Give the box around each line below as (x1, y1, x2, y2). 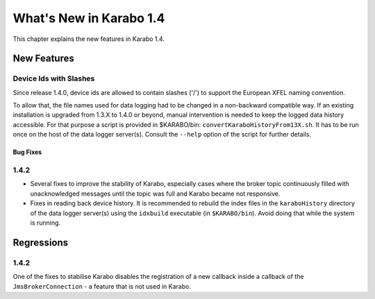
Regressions (12, 237, 69, 248)
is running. (30, 219, 61, 227)
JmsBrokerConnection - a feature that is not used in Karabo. (12, 282, 191, 291)
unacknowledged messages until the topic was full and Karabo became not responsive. (30, 189, 281, 198)
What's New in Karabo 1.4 (12, 10, 165, 26)
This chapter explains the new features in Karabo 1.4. (12, 35, 165, 43)
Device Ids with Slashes (12, 74, 95, 83)
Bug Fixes (12, 148, 42, 156)
